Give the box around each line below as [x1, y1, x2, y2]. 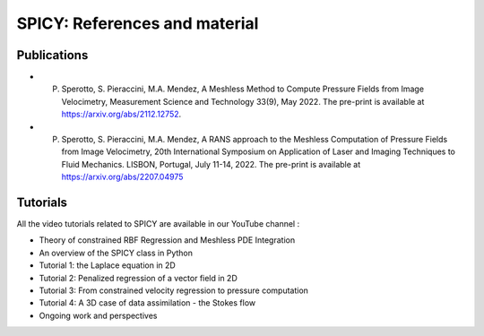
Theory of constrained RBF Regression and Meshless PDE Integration [39, 235, 296, 246]
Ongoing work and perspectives [39, 310, 158, 321]
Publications [16, 47, 89, 63]
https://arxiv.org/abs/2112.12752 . [61, 108, 182, 120]
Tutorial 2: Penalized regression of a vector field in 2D [39, 272, 238, 283]
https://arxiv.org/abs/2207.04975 [61, 171, 184, 183]
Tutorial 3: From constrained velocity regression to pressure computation [39, 285, 309, 296]
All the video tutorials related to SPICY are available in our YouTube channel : [16, 219, 300, 229]
